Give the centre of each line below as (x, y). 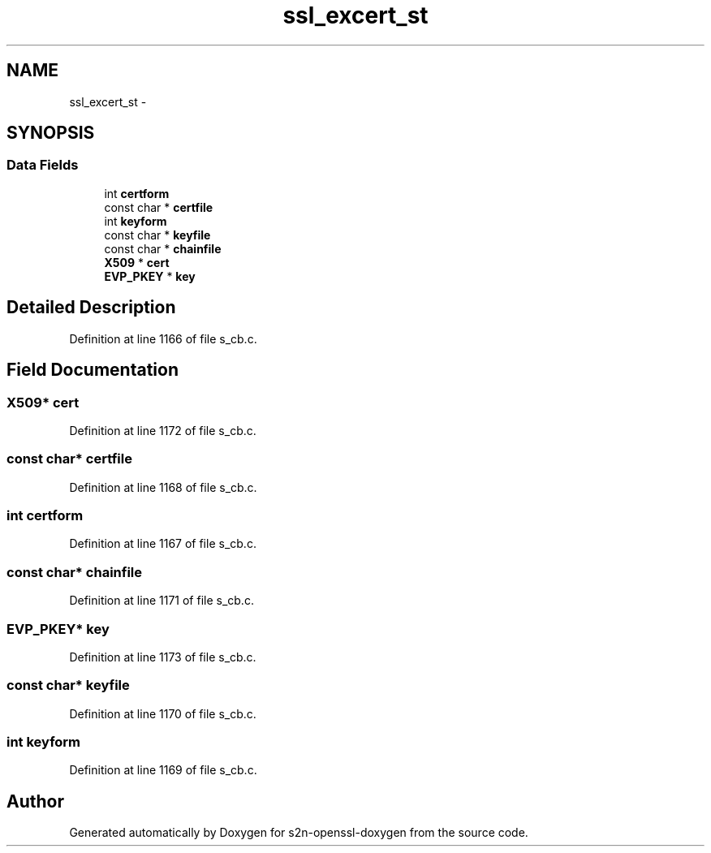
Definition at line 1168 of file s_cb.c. (163, 487)
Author (35, 801)
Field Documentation (93, 370)
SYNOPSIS (51, 133)
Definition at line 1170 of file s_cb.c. (163, 713)
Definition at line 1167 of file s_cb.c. (163, 544)
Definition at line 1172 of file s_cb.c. (163, 430)
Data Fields (43, 165)
